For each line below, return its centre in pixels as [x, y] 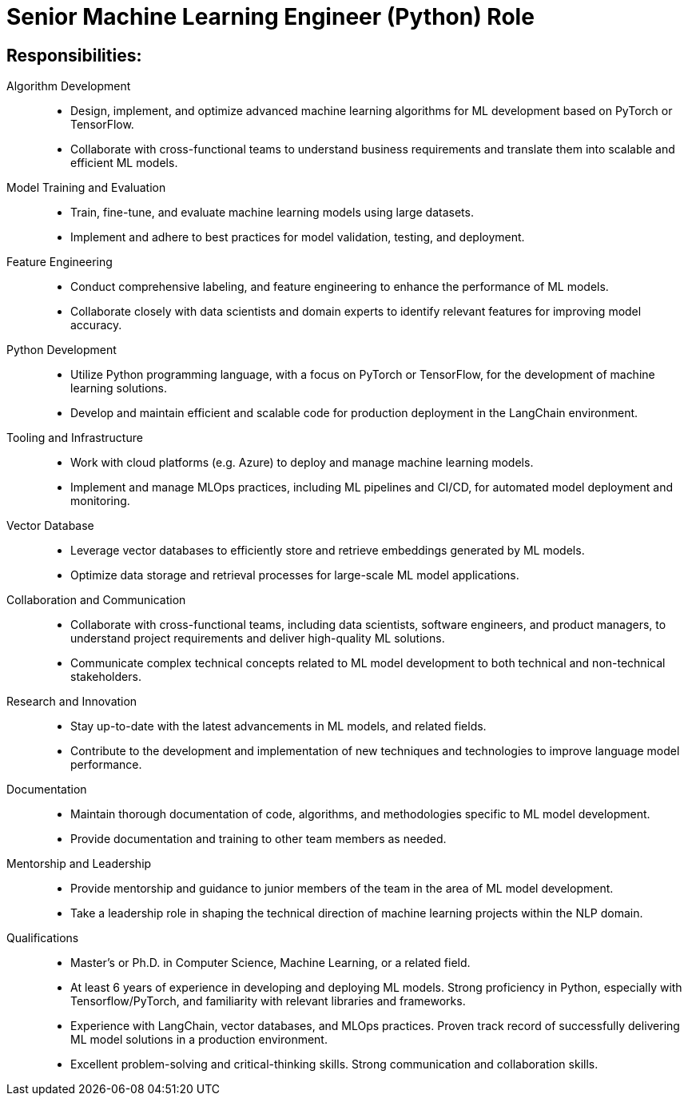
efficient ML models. [124, 163]
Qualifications [43, 938]
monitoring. [100, 501]
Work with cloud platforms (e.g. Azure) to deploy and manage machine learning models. [302, 463]
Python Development [62, 350]
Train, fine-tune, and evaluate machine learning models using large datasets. [272, 213]
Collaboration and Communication [96, 600]
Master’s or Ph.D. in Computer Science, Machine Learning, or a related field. [270, 963]
